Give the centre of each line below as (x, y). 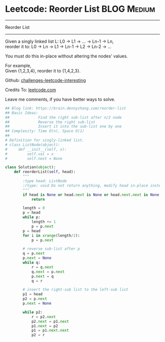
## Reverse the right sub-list (50, 122)
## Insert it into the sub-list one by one (63, 127)
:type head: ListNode (45, 181)
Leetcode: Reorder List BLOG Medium (80, 9)
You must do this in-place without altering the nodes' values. (67, 56)
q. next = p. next (48, 272)
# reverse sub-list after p (51, 249)
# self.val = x (29, 154)
